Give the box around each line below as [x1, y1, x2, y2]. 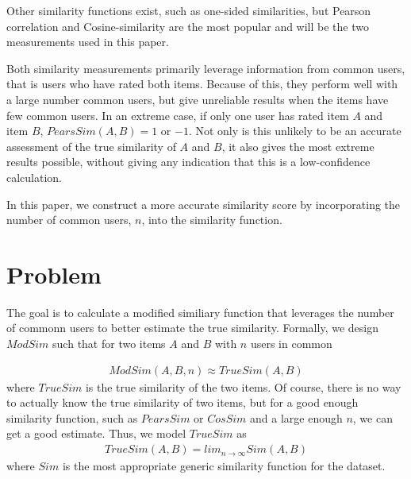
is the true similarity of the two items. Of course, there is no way [85, 378, 401, 395]
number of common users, [6, 211, 132, 228]
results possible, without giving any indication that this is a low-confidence [6, 153, 371, 170]
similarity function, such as [6, 409, 138, 426]
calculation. [6, 168, 63, 185]
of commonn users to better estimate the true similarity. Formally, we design [6, 319, 378, 336]
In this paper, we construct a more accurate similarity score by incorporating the [6, 195, 401, 212]
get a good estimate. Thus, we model [6, 425, 186, 442]
